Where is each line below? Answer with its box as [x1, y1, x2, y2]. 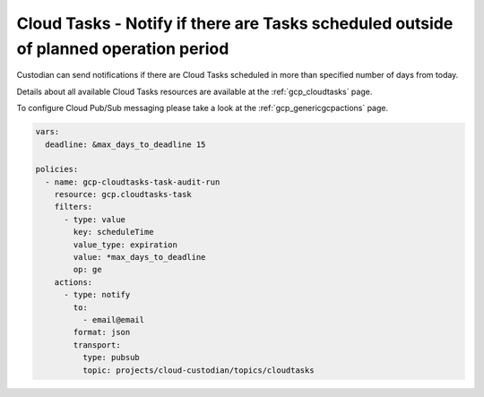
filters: [54, 202, 93, 212]
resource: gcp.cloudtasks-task [54, 189, 192, 200]
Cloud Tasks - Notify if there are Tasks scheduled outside [16, 13, 454, 33]
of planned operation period [16, 39, 229, 58]
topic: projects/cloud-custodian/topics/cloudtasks [82, 365, 315, 375]
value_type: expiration [73, 239, 178, 250]
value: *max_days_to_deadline [73, 252, 206, 263]
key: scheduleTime [73, 227, 154, 237]
